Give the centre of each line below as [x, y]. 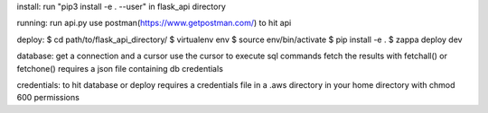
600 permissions [48, 98]
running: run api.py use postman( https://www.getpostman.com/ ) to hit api [154, 23]
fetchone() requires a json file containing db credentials [120, 68]
